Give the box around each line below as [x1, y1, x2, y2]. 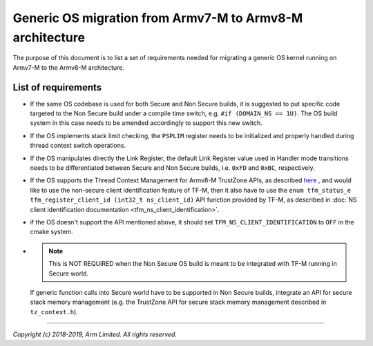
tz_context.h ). [30, 307, 79, 316]
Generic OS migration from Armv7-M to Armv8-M [12, 10, 303, 26]
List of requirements [12, 81, 102, 93]
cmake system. [30, 228, 74, 236]
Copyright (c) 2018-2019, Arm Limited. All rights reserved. [12, 330, 178, 338]
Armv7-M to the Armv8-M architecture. [12, 63, 124, 72]
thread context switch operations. [30, 142, 126, 150]
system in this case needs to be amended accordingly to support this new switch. [30, 119, 262, 127]
